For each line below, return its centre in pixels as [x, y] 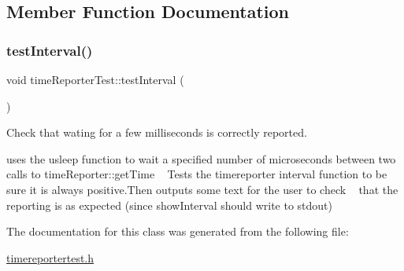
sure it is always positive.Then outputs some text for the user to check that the [202, 189]
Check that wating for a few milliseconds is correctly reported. [157, 132]
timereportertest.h [50, 257]
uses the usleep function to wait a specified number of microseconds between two [201, 158]
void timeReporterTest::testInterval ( [95, 79]
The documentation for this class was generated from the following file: [178, 231]
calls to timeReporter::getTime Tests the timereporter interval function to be [197, 174]
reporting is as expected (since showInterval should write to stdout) [169, 205]
